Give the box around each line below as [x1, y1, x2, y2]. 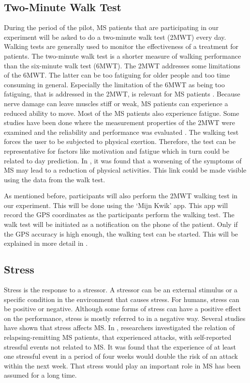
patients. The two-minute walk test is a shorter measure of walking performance [4, 50, 241, 61]
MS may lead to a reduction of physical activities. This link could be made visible [4, 165, 247, 175]
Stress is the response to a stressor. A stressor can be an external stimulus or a [4, 285, 238, 295]
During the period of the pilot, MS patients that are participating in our [4, 22, 219, 32]
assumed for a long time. [4, 370, 77, 380]
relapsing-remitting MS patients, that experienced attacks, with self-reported [4, 332, 232, 342]
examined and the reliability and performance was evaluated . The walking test [4, 127, 239, 137]
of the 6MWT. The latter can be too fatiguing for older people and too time [4, 70, 230, 80]
